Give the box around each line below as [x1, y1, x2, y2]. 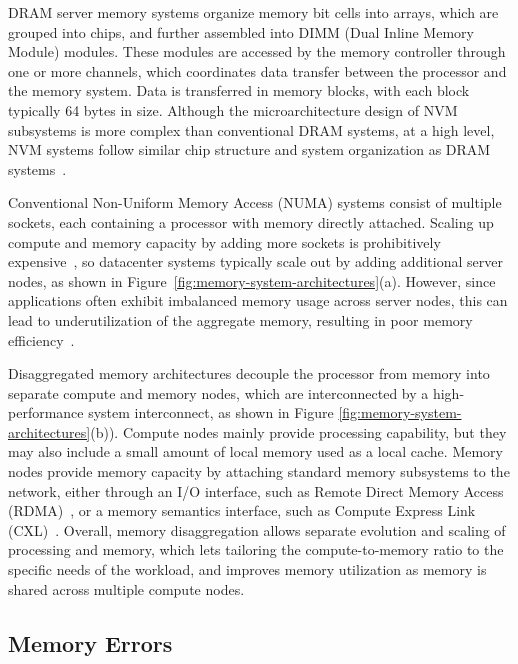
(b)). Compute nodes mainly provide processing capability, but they [90, 421, 507, 442]
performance [8, 402, 84, 423]
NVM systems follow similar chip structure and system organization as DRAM [8, 139, 491, 160]
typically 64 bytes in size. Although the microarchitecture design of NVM [8, 99, 458, 120]
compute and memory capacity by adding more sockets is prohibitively [8, 231, 441, 252]
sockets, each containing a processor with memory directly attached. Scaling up [8, 211, 494, 232]
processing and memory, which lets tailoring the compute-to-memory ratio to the [8, 539, 504, 560]
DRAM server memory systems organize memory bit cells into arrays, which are [8, 2, 499, 22]
